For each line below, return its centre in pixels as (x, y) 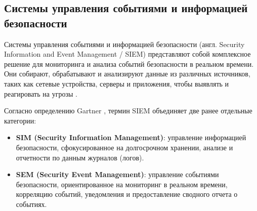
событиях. (31, 204)
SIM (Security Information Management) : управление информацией (131, 137)
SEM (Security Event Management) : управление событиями (117, 174)
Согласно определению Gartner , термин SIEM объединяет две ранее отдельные (128, 111)
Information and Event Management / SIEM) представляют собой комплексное (127, 54)
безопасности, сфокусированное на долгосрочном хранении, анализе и (124, 147)
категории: (20, 120)
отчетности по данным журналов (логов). (80, 157)
